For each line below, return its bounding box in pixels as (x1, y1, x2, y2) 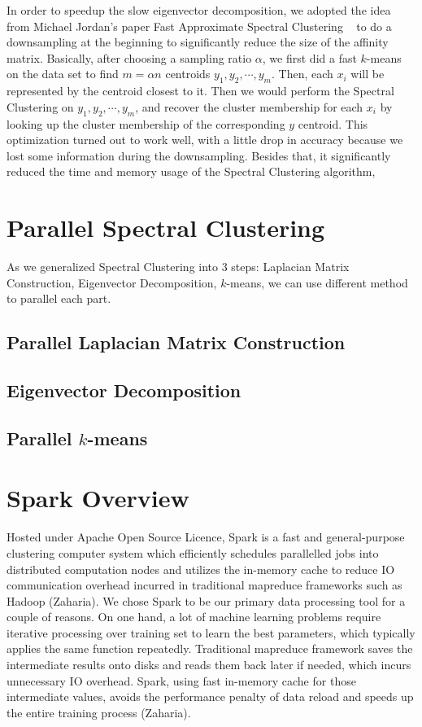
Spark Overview (7, 481, 189, 515)
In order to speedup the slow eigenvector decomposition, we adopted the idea (7, 2, 391, 18)
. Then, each (272, 65, 333, 82)
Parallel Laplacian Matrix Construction (7, 330, 346, 355)
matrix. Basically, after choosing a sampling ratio (7, 49, 252, 66)
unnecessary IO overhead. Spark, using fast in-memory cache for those (7, 672, 356, 689)
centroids (165, 65, 211, 82)
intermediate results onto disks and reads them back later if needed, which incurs (7, 656, 411, 673)
